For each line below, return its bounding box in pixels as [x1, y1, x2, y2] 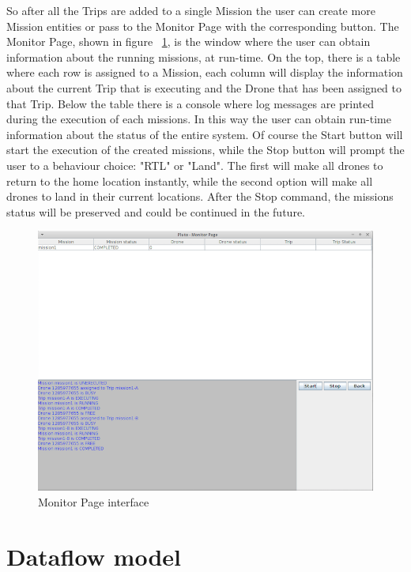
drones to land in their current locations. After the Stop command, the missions [6, 188, 394, 205]
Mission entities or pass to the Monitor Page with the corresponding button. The [6, 17, 399, 34]
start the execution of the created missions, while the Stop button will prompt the [6, 141, 405, 158]
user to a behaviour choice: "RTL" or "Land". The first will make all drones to [6, 156, 383, 173]
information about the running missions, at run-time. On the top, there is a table [6, 48, 401, 65]
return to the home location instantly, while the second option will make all [6, 172, 373, 189]
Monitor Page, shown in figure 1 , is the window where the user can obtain [6, 33, 371, 50]
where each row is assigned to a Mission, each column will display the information [6, 64, 403, 81]
